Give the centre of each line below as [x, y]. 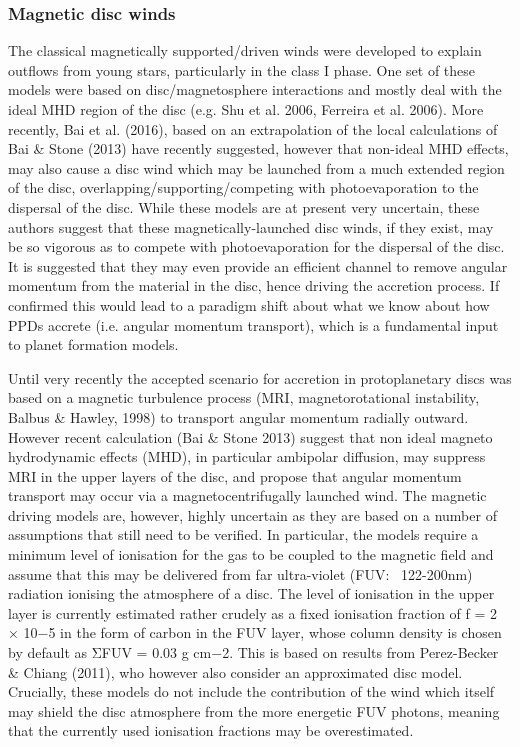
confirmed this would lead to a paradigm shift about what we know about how [249, 304]
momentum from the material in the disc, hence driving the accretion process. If [254, 285]
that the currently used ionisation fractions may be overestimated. [211, 730]
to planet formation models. [93, 344]
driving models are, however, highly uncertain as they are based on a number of [252, 514]
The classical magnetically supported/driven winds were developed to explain [245, 50]
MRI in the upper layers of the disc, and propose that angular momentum [235, 475]
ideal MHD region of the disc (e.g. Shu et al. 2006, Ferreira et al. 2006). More [246, 109]
